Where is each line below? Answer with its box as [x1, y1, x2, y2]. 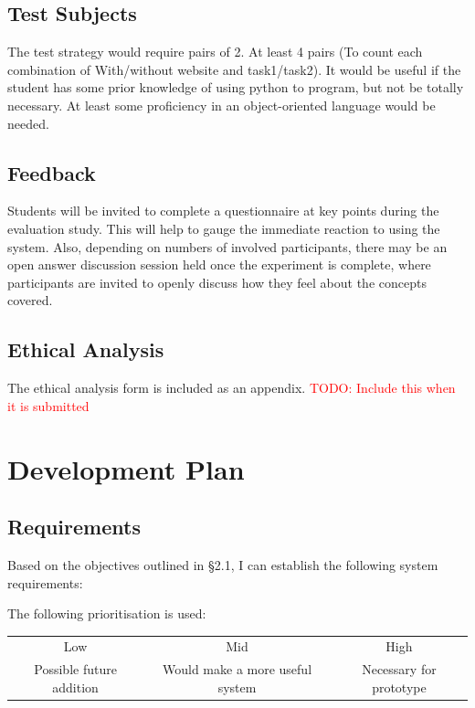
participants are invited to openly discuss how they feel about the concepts [7, 272, 427, 291]
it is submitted [7, 396, 90, 415]
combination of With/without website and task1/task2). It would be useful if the [7, 59, 461, 79]
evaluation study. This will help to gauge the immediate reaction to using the [7, 218, 440, 238]
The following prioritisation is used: [7, 604, 206, 623]
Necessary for [362, 660, 437, 679]
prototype [372, 677, 427, 696]
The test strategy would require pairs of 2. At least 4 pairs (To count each [7, 42, 423, 61]
